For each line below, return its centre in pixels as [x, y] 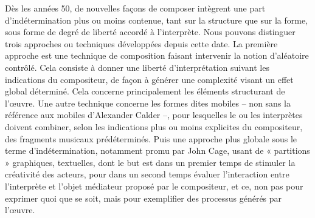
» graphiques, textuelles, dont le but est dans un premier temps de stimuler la [150, 162]
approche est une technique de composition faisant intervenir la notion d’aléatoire [157, 55]
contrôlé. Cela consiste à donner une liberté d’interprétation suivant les [137, 67]
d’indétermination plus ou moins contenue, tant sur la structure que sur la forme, [157, 20]
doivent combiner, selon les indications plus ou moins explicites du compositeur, [154, 126]
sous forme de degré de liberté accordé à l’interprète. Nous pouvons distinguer [150, 32]
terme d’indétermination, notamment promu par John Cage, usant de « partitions [157, 150]
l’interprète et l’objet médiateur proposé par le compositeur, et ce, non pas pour [154, 186]
